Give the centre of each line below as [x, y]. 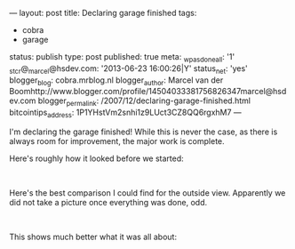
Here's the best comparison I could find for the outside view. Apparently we [147, 193]
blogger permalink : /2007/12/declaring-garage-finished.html [144, 102]
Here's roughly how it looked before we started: [96, 158]
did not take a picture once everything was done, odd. [108, 202]
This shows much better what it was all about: [93, 237]
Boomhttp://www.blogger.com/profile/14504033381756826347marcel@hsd [148, 92]
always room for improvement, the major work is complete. [117, 141]
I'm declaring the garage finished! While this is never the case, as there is [144, 132]
